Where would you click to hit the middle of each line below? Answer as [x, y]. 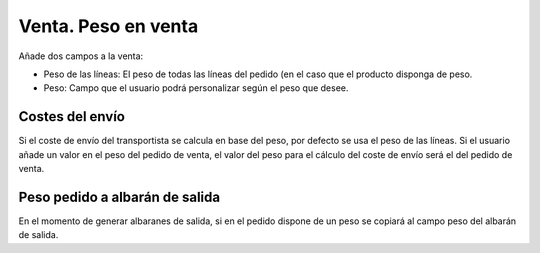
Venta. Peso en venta [108, 26]
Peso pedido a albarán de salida [119, 196]
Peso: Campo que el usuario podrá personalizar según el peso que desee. [196, 88]
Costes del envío [71, 116]
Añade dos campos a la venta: [81, 56]
